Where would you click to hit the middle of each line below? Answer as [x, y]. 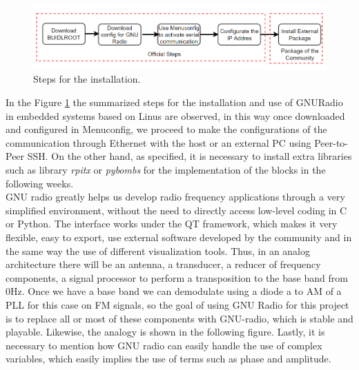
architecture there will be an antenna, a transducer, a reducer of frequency [163, 264]
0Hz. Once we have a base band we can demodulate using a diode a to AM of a [174, 291]
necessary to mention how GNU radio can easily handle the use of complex [164, 345]
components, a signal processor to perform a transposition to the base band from [177, 277]
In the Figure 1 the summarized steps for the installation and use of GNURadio [174, 102]
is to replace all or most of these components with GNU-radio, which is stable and [179, 318]
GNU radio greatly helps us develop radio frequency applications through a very [175, 197]
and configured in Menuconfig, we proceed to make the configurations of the [166, 129]
